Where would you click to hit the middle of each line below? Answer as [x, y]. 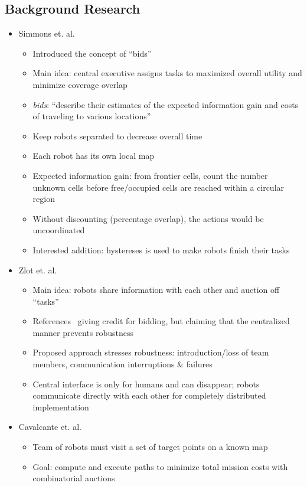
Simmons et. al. [47, 33]
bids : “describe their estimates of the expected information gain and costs [166, 104]
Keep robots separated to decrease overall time [117, 136]
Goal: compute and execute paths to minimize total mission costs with [160, 466]
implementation [61, 407]
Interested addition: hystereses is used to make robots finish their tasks [161, 249]
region [44, 199]
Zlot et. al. [38, 270]
